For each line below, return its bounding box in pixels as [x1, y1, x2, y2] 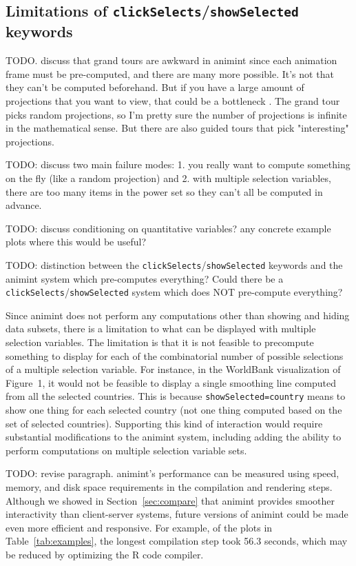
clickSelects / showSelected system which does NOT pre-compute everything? [6, 285, 343, 299]
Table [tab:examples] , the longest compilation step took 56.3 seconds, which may [6, 534, 348, 548]
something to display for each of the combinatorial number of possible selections [6, 348, 344, 363]
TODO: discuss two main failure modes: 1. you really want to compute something [6, 157, 350, 172]
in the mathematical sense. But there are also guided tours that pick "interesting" [6, 121, 349, 135]
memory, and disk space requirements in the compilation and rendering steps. [6, 479, 333, 494]
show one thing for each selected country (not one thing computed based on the [6, 403, 342, 417]
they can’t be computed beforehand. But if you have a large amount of [6, 80, 304, 94]
